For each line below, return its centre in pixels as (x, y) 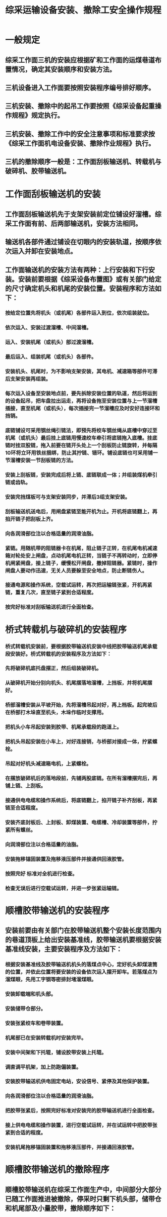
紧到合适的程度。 (26, 1133)
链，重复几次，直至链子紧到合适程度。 (51, 592)
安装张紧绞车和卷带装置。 (36, 1023)
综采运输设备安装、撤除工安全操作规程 (83, 10)
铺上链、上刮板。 (26, 785)
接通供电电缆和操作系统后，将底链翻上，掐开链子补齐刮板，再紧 (81, 800)
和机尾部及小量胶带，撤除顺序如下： (60, 1208)
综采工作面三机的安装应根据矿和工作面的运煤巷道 (80, 60)
